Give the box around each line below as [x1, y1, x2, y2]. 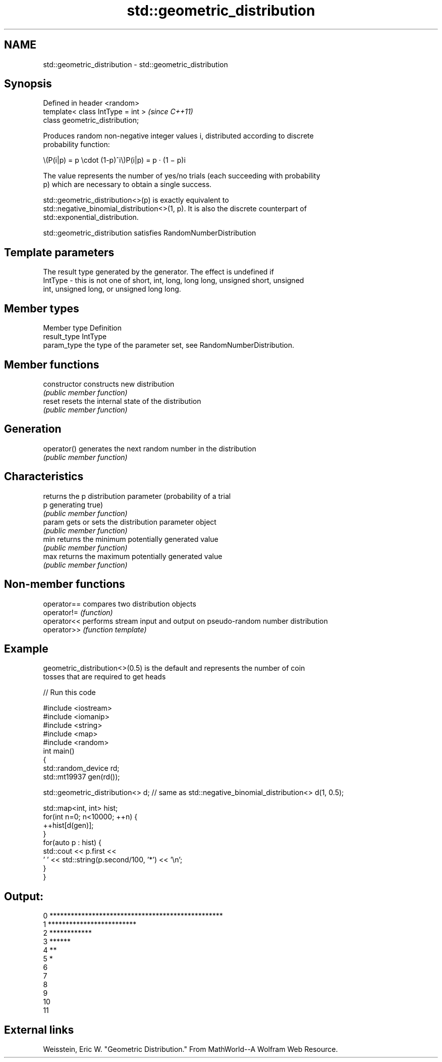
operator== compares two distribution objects [43, 599, 196, 608]
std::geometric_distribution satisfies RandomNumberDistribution [43, 228, 256, 238]
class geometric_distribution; [43, 116, 139, 125]
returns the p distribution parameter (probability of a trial [43, 491, 231, 500]
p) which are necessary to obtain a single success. [43, 180, 212, 189]
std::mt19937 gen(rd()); [43, 772, 120, 781]
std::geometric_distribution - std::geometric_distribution [43, 60, 228, 69]
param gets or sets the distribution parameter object [43, 517, 216, 526]
